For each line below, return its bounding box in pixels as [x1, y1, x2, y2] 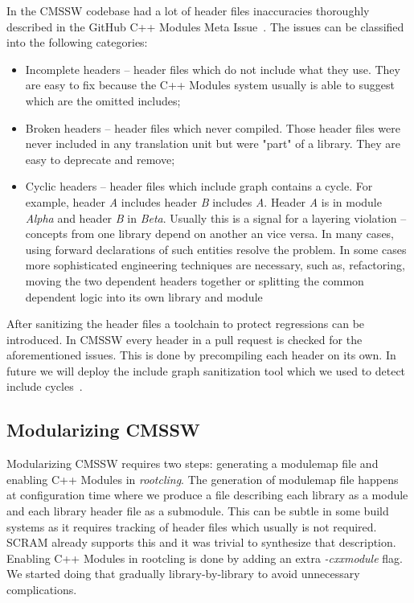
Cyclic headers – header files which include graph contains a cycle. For [25, 178, 373, 195]
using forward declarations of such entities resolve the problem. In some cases [25, 240, 407, 257]
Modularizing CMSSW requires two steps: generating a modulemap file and [6, 455, 379, 472]
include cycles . [6, 378, 83, 395]
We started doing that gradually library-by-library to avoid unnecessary [6, 565, 360, 582]
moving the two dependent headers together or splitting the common [25, 272, 364, 289]
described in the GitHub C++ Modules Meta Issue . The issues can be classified [6, 18, 404, 35]
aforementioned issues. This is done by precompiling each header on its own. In [6, 347, 396, 363]
